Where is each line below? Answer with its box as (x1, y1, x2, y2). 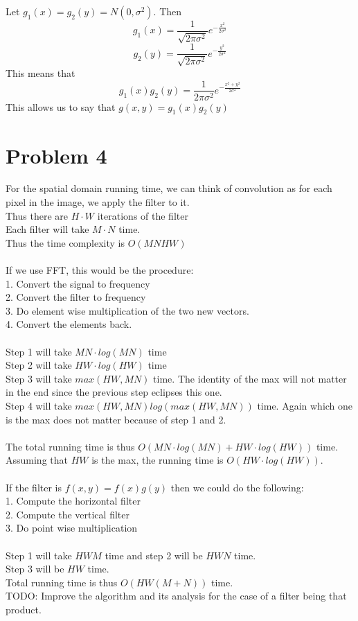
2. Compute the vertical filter (6, 507, 129, 521)
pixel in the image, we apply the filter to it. (6, 195, 190, 209)
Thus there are (6, 208, 68, 222)
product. (6, 602, 42, 616)
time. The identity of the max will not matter (153, 371, 347, 385)
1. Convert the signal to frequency (6, 276, 150, 290)
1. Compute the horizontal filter (6, 493, 141, 508)
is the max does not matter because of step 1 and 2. (6, 412, 226, 426)
